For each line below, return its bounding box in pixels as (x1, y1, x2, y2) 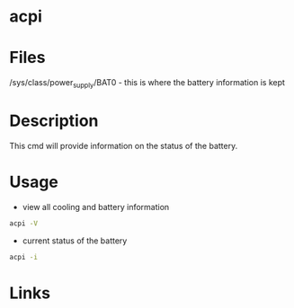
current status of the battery (22, 235, 128, 246)
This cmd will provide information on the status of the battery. (9, 140, 238, 151)
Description (9, 110, 99, 131)
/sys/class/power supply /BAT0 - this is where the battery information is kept (9, 77, 286, 90)
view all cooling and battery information (22, 201, 170, 212)
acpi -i (9, 252, 39, 261)
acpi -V (9, 218, 39, 228)
